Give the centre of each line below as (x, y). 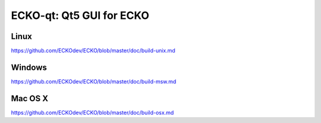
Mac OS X (30, 98)
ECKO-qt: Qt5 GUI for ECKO (80, 15)
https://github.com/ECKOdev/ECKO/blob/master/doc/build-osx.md (92, 112)
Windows (29, 67)
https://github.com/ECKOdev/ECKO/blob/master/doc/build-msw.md (94, 81)
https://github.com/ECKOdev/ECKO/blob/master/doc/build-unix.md (93, 51)
